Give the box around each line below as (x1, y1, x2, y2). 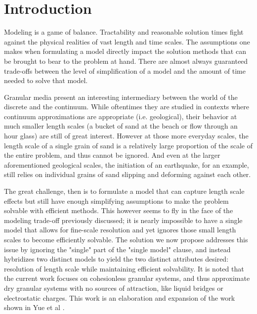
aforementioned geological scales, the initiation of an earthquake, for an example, (4, 159, 249, 170)
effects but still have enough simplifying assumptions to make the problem (4, 195, 229, 206)
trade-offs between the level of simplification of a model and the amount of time (4, 65, 246, 76)
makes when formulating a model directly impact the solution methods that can (4, 46, 246, 56)
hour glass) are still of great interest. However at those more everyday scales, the (4, 131, 249, 141)
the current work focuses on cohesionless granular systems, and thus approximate (4, 273, 250, 283)
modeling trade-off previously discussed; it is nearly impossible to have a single (4, 215, 243, 225)
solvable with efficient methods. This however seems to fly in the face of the (4, 205, 233, 216)
